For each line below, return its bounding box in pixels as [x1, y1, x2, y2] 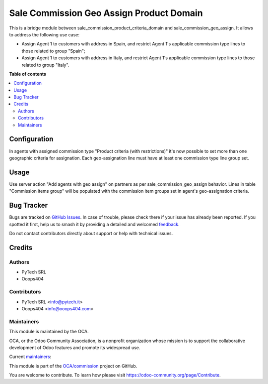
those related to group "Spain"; [21, 48, 85, 54]
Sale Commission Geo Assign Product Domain [9, 7, 203, 18]
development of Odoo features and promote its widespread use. [9, 344, 140, 351]
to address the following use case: [9, 31, 79, 37]
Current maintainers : [9, 354, 52, 360]
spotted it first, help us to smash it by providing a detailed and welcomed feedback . [9, 221, 180, 227]
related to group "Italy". [21, 62, 69, 68]
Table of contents [9, 71, 47, 77]
